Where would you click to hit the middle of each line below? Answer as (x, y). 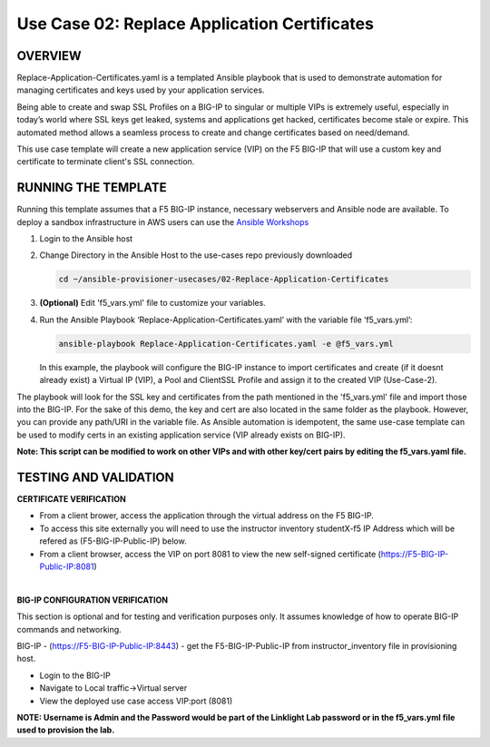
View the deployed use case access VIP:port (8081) (136, 701)
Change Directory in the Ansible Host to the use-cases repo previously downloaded (196, 255)
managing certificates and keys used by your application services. (141, 90)
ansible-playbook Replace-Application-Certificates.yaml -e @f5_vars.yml (226, 344)
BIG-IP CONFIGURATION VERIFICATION (92, 600)
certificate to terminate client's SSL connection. (106, 162)
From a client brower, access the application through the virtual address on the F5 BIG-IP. (206, 516)
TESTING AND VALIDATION (95, 477)
